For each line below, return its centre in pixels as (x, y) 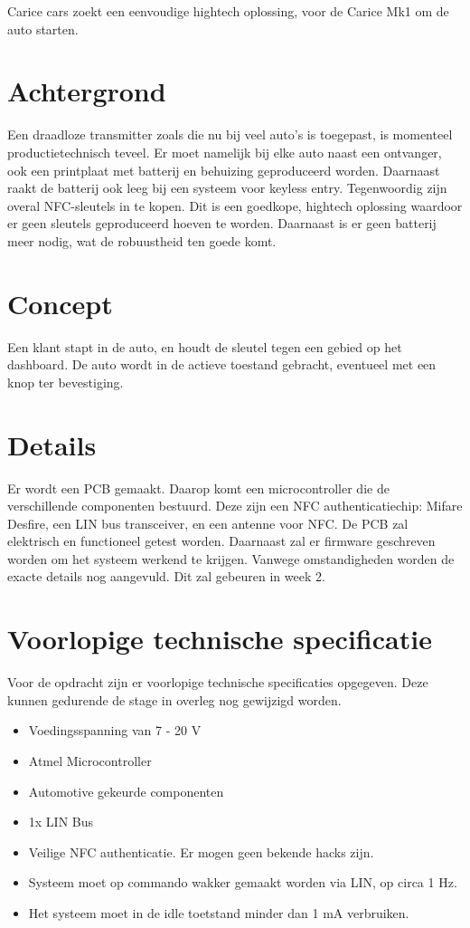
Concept (60, 303)
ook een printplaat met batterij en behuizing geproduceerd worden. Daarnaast (224, 170)
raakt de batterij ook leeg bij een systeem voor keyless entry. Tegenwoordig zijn (227, 188)
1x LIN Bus (61, 822)
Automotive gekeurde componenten (126, 791)
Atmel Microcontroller (90, 760)
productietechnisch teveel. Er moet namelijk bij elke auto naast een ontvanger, (225, 152)
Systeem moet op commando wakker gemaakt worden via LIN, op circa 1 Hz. (243, 882)
